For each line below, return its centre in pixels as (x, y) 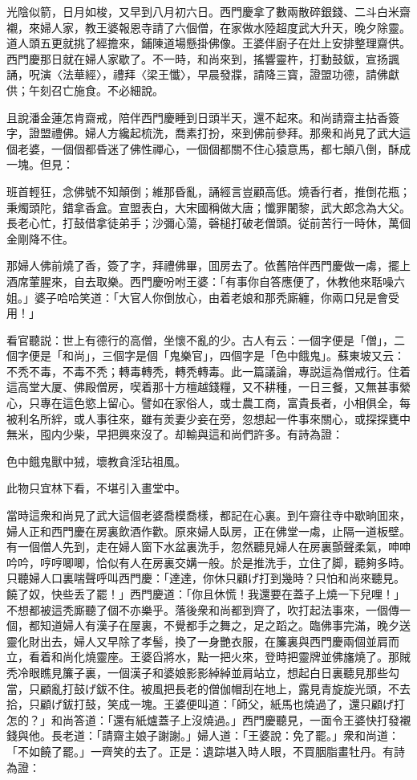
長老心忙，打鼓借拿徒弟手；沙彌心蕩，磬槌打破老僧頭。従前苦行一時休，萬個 (208, 223)
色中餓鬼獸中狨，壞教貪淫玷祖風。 (96, 461)
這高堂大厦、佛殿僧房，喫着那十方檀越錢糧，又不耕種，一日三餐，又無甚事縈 (208, 387)
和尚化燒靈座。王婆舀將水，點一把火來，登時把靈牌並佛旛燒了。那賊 (231, 657)
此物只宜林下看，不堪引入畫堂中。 (96, 488)
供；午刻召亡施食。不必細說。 (85, 90)
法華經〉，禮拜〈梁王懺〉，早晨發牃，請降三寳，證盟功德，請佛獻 (231, 74)
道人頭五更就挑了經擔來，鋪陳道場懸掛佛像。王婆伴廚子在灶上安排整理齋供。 (208, 43)
